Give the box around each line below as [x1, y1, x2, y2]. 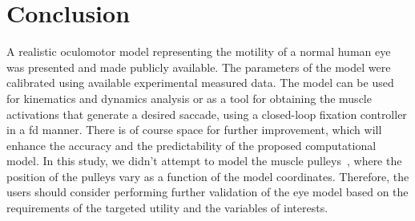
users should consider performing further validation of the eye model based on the [6, 184, 409, 200]
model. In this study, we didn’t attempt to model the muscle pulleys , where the [6, 152, 402, 169]
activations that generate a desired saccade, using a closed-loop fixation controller [6, 105, 407, 122]
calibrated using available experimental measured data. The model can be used [6, 74, 394, 91]
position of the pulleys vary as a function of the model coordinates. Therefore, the [6, 168, 409, 184]
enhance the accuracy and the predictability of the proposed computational [6, 136, 377, 153]
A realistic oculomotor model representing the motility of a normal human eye [6, 43, 391, 60]
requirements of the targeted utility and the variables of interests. [6, 199, 328, 216]
